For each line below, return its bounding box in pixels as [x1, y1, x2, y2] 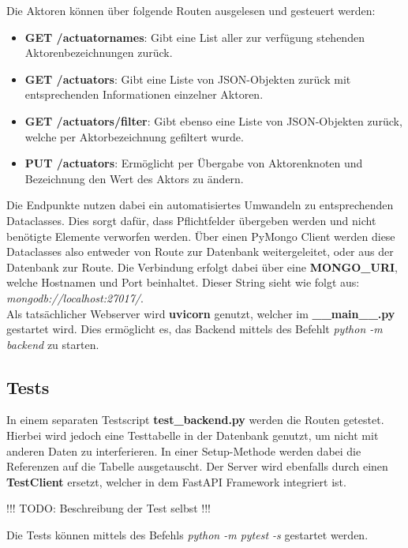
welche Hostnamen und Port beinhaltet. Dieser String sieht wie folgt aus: [6, 274, 360, 291]
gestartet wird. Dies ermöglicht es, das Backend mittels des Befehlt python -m [6, 321, 383, 337]
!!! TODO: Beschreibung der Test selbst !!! [6, 500, 211, 516]
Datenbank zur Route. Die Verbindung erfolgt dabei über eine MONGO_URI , [6, 258, 399, 275]
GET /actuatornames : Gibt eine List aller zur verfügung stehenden [24, 28, 365, 45]
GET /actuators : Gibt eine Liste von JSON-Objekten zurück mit [24, 70, 351, 87]
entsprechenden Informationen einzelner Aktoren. [24, 86, 264, 103]
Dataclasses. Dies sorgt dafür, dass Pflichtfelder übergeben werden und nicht [6, 212, 376, 228]
